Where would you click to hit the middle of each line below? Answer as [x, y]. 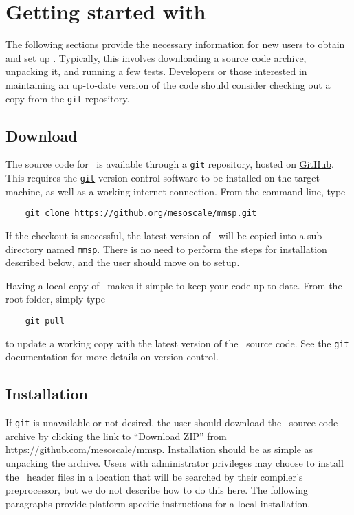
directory [24, 249]
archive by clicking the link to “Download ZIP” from [116, 436]
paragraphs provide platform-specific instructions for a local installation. [158, 503]
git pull [45, 321]
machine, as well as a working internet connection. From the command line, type [176, 191]
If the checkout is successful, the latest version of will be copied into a [155, 235]
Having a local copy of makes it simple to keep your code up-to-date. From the [174, 285]
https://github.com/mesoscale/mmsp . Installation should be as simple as [159, 449]
